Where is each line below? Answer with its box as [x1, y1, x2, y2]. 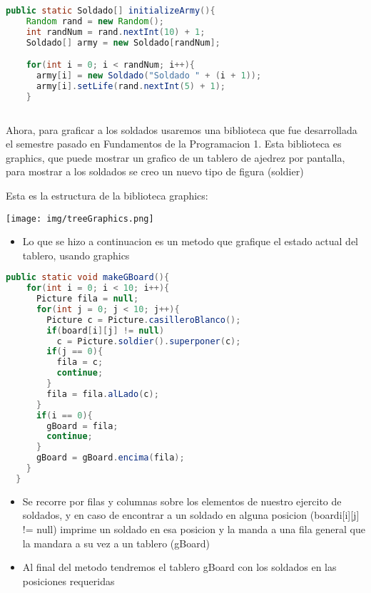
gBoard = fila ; [46, 421, 118, 431]
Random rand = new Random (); [26, 16, 164, 26]
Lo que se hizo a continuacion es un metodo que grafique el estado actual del [22, 234, 358, 249]
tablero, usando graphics [22, 247, 130, 262]
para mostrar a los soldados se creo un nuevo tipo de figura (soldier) [6, 164, 304, 179]
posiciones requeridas [22, 573, 115, 588]
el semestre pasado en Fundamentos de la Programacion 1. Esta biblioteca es [6, 136, 342, 151]
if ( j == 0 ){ [46, 346, 103, 357]
